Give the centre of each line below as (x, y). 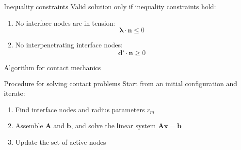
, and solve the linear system (113, 126)
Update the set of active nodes (61, 142)
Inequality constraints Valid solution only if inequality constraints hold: (110, 6)
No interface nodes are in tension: (65, 22)
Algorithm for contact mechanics (53, 67)
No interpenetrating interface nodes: (69, 45)
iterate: (15, 93)
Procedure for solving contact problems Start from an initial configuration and (120, 83)
